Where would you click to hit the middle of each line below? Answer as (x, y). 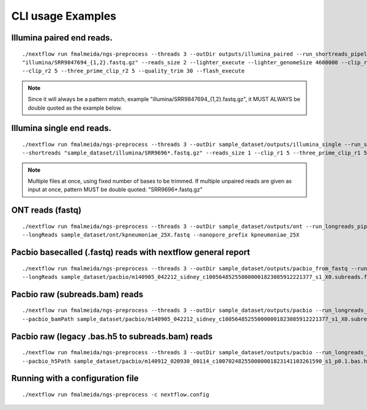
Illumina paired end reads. (62, 38)
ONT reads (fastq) (46, 211)
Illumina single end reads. (61, 128)
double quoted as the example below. (75, 108)
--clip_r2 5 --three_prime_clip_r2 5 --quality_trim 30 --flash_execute (133, 71)
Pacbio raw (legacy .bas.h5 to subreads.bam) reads (112, 336)
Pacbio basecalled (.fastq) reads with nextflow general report (131, 252)
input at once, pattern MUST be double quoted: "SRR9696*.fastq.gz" (115, 189)
